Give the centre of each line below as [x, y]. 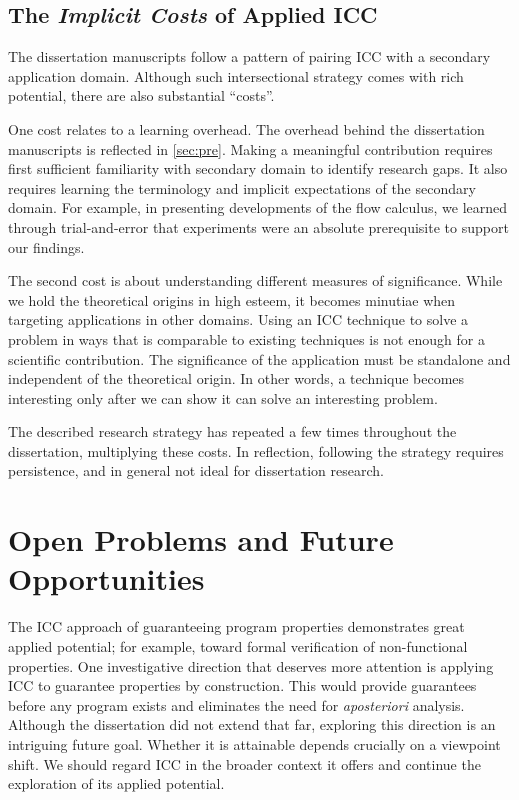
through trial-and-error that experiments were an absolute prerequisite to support [258, 226]
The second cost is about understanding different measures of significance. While [255, 280]
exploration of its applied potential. [116, 783]
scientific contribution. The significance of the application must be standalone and [259, 358]
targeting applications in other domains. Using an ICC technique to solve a [238, 319]
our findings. [46, 246]
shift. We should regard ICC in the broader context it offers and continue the [244, 763]
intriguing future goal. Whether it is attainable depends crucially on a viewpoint [254, 743]
